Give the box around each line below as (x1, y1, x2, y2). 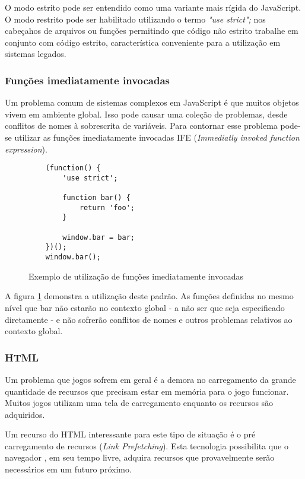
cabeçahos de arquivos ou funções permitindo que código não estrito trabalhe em (5, 24, 298, 37)
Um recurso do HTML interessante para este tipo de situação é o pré (5, 428, 256, 440)
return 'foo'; (79, 203, 135, 212)
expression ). (5, 142, 47, 155)
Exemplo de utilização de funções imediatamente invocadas (28, 269, 243, 282)
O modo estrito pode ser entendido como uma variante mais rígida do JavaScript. (5, 1, 301, 13)
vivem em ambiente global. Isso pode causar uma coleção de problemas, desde (5, 107, 288, 120)
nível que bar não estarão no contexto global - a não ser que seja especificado (5, 301, 285, 313)
